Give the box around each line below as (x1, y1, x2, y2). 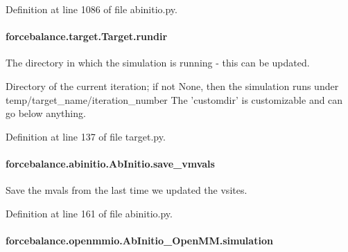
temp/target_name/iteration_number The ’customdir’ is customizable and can (6, 92, 343, 107)
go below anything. (6, 106, 86, 120)
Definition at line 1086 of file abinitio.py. (6, 2, 177, 16)
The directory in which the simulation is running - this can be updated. (6, 55, 310, 70)
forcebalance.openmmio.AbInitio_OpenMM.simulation (6, 233, 273, 247)
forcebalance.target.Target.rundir (6, 29, 168, 44)
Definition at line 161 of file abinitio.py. (6, 206, 173, 220)
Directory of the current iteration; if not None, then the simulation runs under (6, 78, 339, 93)
